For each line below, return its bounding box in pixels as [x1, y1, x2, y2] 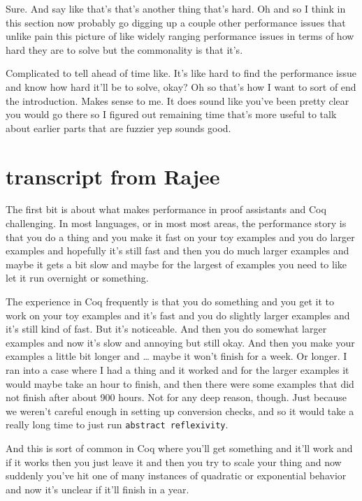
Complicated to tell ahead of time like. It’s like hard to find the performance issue [6, 66, 356, 80]
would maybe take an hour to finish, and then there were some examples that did [6, 376, 354, 391]
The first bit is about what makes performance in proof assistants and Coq [6, 202, 326, 217]
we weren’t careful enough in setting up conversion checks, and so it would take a [6, 403, 354, 418]
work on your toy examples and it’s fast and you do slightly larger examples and [6, 307, 350, 322]
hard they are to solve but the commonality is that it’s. [6, 42, 243, 57]
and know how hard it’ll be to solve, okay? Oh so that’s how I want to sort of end [6, 79, 356, 94]
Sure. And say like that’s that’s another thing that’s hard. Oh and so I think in [6, 1, 346, 15]
